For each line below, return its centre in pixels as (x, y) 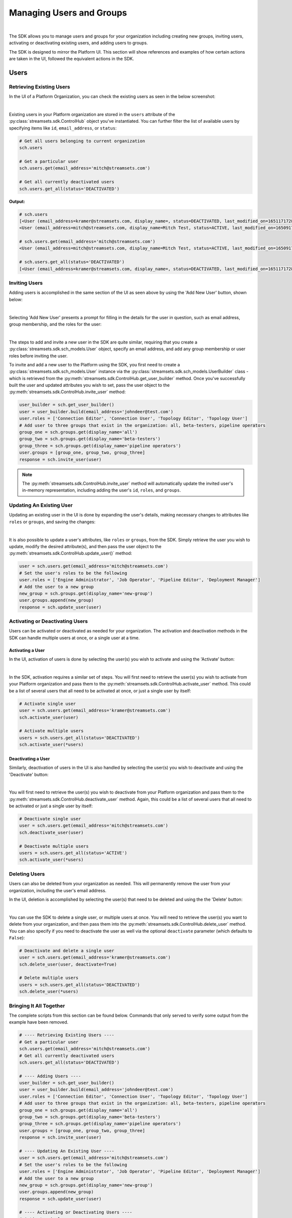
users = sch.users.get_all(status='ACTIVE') (73, 853)
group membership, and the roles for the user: (55, 324)
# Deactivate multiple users (54, 846)
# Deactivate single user (50, 819)
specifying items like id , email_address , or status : (63, 128)
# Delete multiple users (49, 978)
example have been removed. (39, 1022)
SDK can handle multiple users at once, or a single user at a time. (74, 638)
